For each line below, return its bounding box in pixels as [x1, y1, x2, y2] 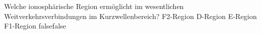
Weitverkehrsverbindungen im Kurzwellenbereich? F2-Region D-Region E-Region [4, 10, 257, 21]
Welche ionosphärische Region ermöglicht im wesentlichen [4, 1, 184, 11]
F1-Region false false [4, 20, 66, 31]
